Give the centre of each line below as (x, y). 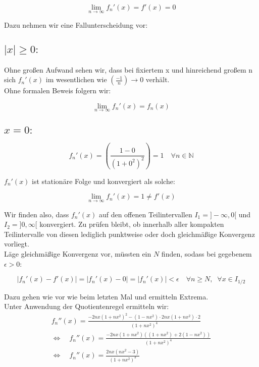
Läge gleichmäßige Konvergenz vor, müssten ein (78, 253)
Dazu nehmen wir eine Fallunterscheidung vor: (76, 25)
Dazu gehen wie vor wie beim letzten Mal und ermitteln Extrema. (106, 296)
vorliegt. (17, 244)
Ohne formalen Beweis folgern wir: (58, 90)
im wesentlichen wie (76, 79)
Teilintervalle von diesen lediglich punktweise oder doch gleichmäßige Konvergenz (129, 234)
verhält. (158, 79)
